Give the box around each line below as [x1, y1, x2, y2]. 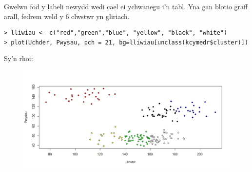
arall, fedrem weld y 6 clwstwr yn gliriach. [4, 11, 130, 21]
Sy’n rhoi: [4, 53, 33, 64]
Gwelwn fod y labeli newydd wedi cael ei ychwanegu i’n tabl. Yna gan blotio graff [4, 1, 248, 11]
